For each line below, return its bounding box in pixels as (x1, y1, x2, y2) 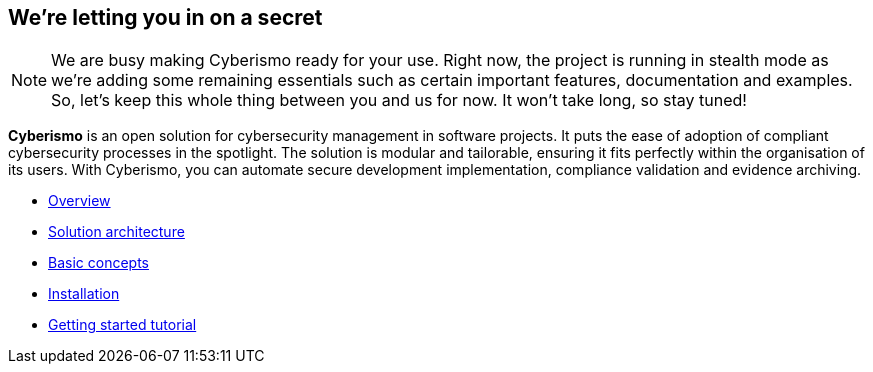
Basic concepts (48, 254, 149, 272)
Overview (48, 192, 111, 210)
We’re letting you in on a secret (8, 5, 323, 30)
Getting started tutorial (48, 316, 197, 334)
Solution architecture (48, 223, 185, 241)
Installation (48, 285, 120, 303)
